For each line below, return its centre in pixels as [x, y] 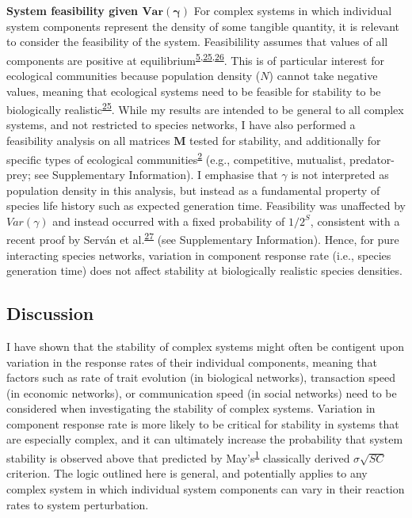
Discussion [50, 313]
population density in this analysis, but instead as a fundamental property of [193, 190]
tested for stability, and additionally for [285, 141]
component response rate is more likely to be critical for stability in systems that [203, 423]
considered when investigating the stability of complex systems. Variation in [191, 408]
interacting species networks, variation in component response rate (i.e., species [199, 255]
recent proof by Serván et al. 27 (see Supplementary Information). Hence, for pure [203, 238]
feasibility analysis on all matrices [88, 141]
